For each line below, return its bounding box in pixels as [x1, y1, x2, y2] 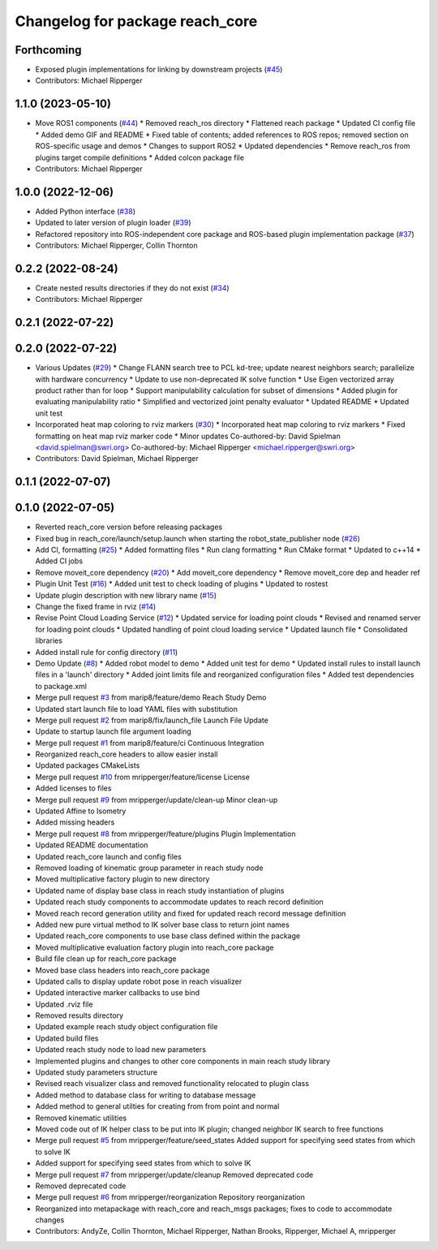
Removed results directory [35, 1011, 124, 1020]
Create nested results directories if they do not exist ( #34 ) [35, 282, 230, 292]
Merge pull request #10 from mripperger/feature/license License [35, 772, 251, 782]
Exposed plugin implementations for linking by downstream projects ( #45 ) [35, 65, 283, 75]
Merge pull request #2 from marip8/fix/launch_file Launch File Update [35, 715, 269, 725]
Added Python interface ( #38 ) [35, 206, 136, 216]
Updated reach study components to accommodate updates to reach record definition [35, 897, 324, 907]
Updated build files [35, 1033, 99, 1043]
